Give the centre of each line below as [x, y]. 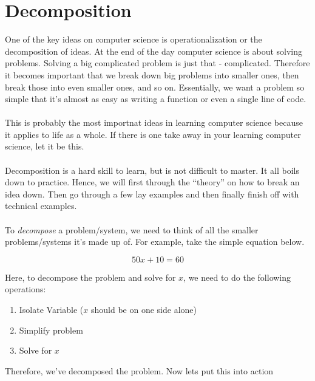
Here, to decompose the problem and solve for [90, 277]
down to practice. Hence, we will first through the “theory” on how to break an [152, 182]
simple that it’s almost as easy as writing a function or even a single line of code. [156, 99]
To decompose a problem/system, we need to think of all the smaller [132, 229]
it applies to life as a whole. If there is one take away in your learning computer [153, 134]
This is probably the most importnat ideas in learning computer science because [154, 122]
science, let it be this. [45, 146]
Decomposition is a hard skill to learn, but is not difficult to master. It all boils [152, 170]
